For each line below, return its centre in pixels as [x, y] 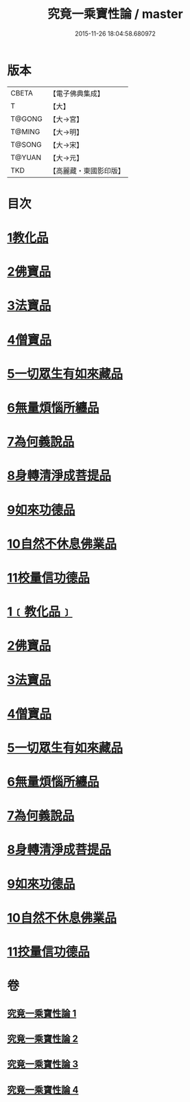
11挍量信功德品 [49, 952]
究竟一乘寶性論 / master [115, 14]
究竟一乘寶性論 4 [43, 1090]
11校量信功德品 [49, 577]
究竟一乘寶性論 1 [42, 1013]
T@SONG [26, 144]
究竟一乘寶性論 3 [43, 1065]
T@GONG [26, 119]
